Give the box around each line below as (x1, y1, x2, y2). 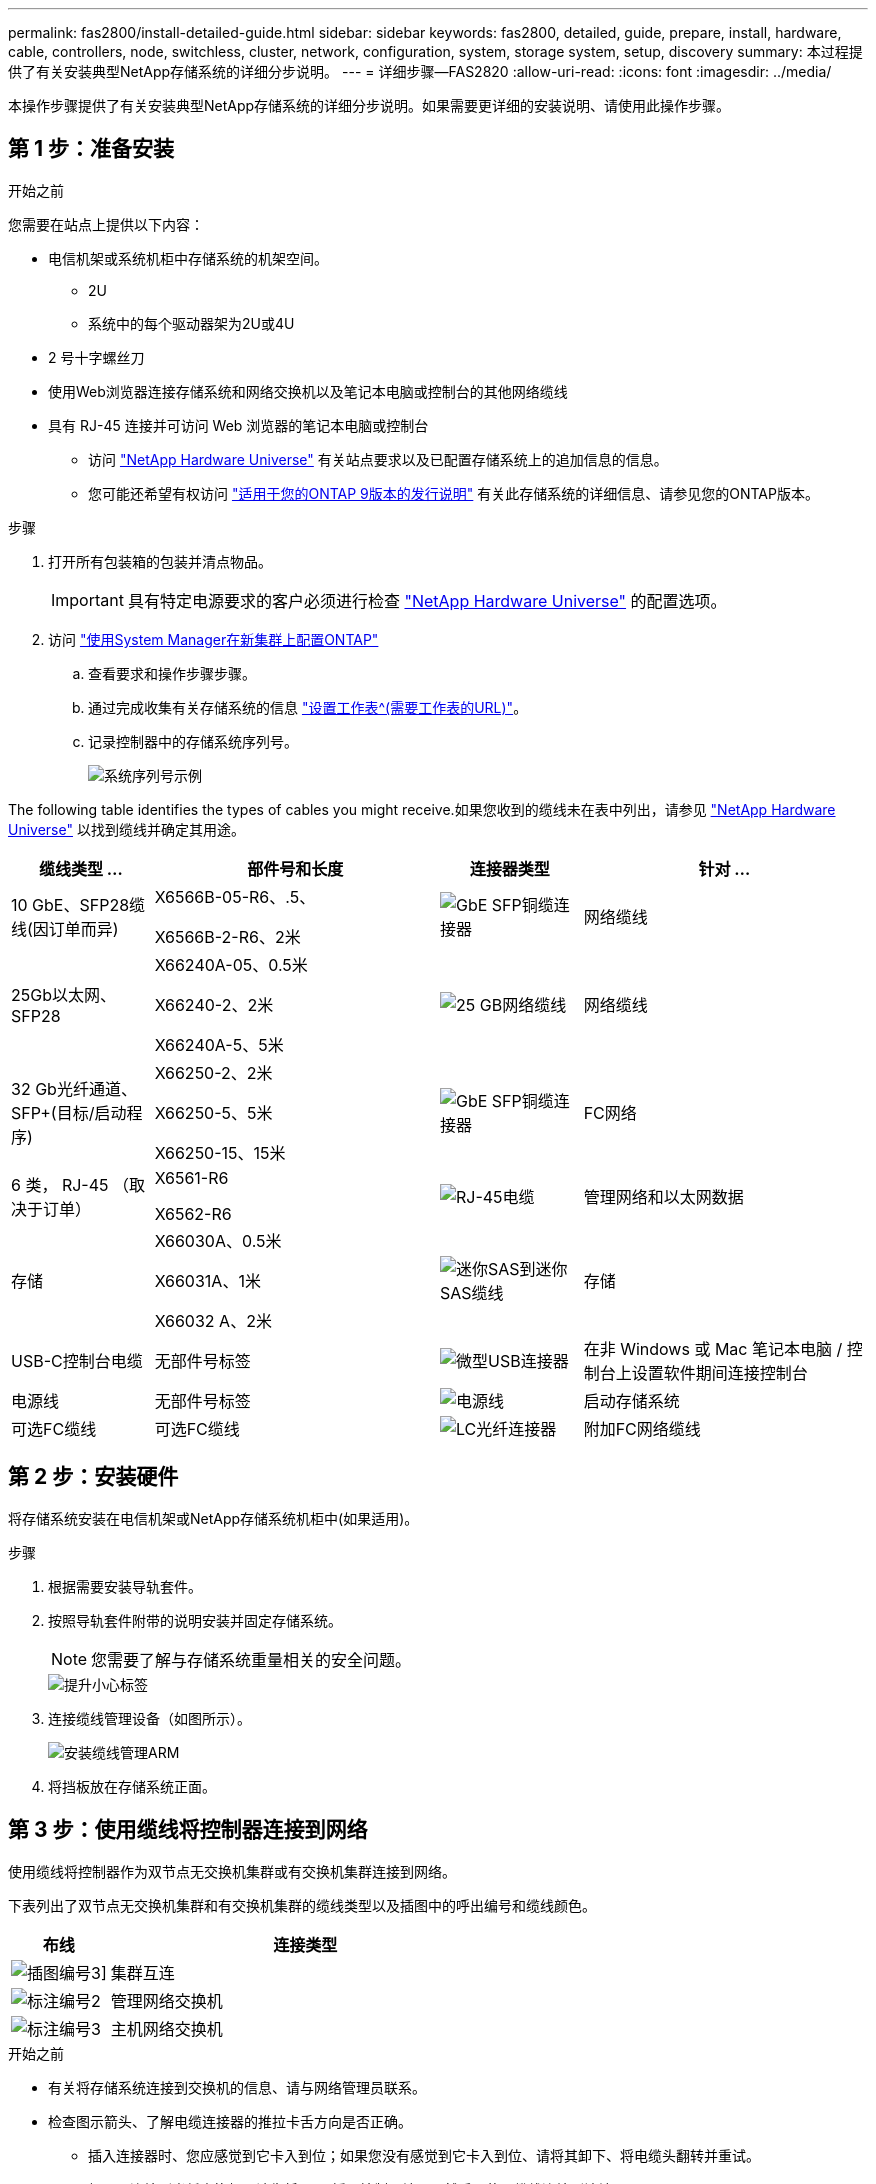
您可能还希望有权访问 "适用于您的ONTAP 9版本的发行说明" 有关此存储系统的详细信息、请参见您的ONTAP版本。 (88, 484, 819, 502)
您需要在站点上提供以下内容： (8, 215, 204, 233)
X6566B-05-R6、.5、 (154, 886, 316, 907)
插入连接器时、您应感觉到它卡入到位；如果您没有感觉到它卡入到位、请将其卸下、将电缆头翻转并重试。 (88, 2146, 760, 2164)
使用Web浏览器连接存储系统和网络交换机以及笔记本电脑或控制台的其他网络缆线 (48, 382, 568, 400)
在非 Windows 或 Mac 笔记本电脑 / (583, 1338, 843, 1359)
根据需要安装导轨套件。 (48, 1577, 202, 1595)
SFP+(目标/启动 (11, 1102, 127, 1123)
